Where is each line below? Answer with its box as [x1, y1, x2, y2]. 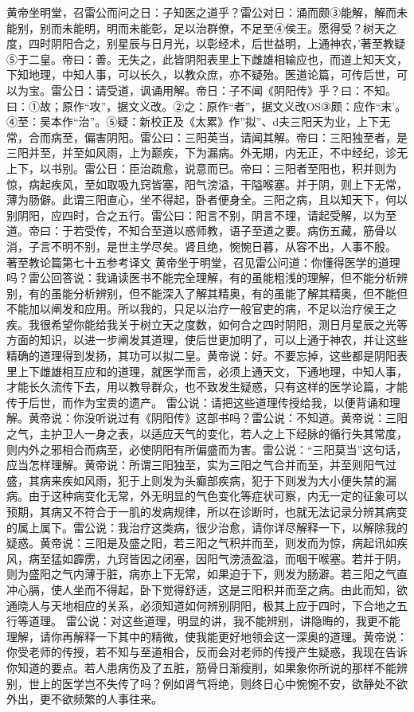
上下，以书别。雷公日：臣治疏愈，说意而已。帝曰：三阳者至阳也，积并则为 [6, 159, 396, 176]
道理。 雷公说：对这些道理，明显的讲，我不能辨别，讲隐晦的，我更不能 [28, 612, 400, 629]
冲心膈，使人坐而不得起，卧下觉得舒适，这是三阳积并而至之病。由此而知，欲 [6, 581, 408, 597]
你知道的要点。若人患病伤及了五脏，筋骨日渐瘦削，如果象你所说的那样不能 [6, 659, 396, 675]
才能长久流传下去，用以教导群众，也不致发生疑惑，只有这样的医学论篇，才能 [6, 378, 408, 395]
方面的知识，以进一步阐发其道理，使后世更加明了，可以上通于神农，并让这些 [6, 331, 408, 348]
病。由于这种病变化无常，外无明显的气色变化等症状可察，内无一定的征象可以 [6, 487, 408, 504]
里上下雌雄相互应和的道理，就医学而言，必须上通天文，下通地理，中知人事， [6, 362, 408, 379]
